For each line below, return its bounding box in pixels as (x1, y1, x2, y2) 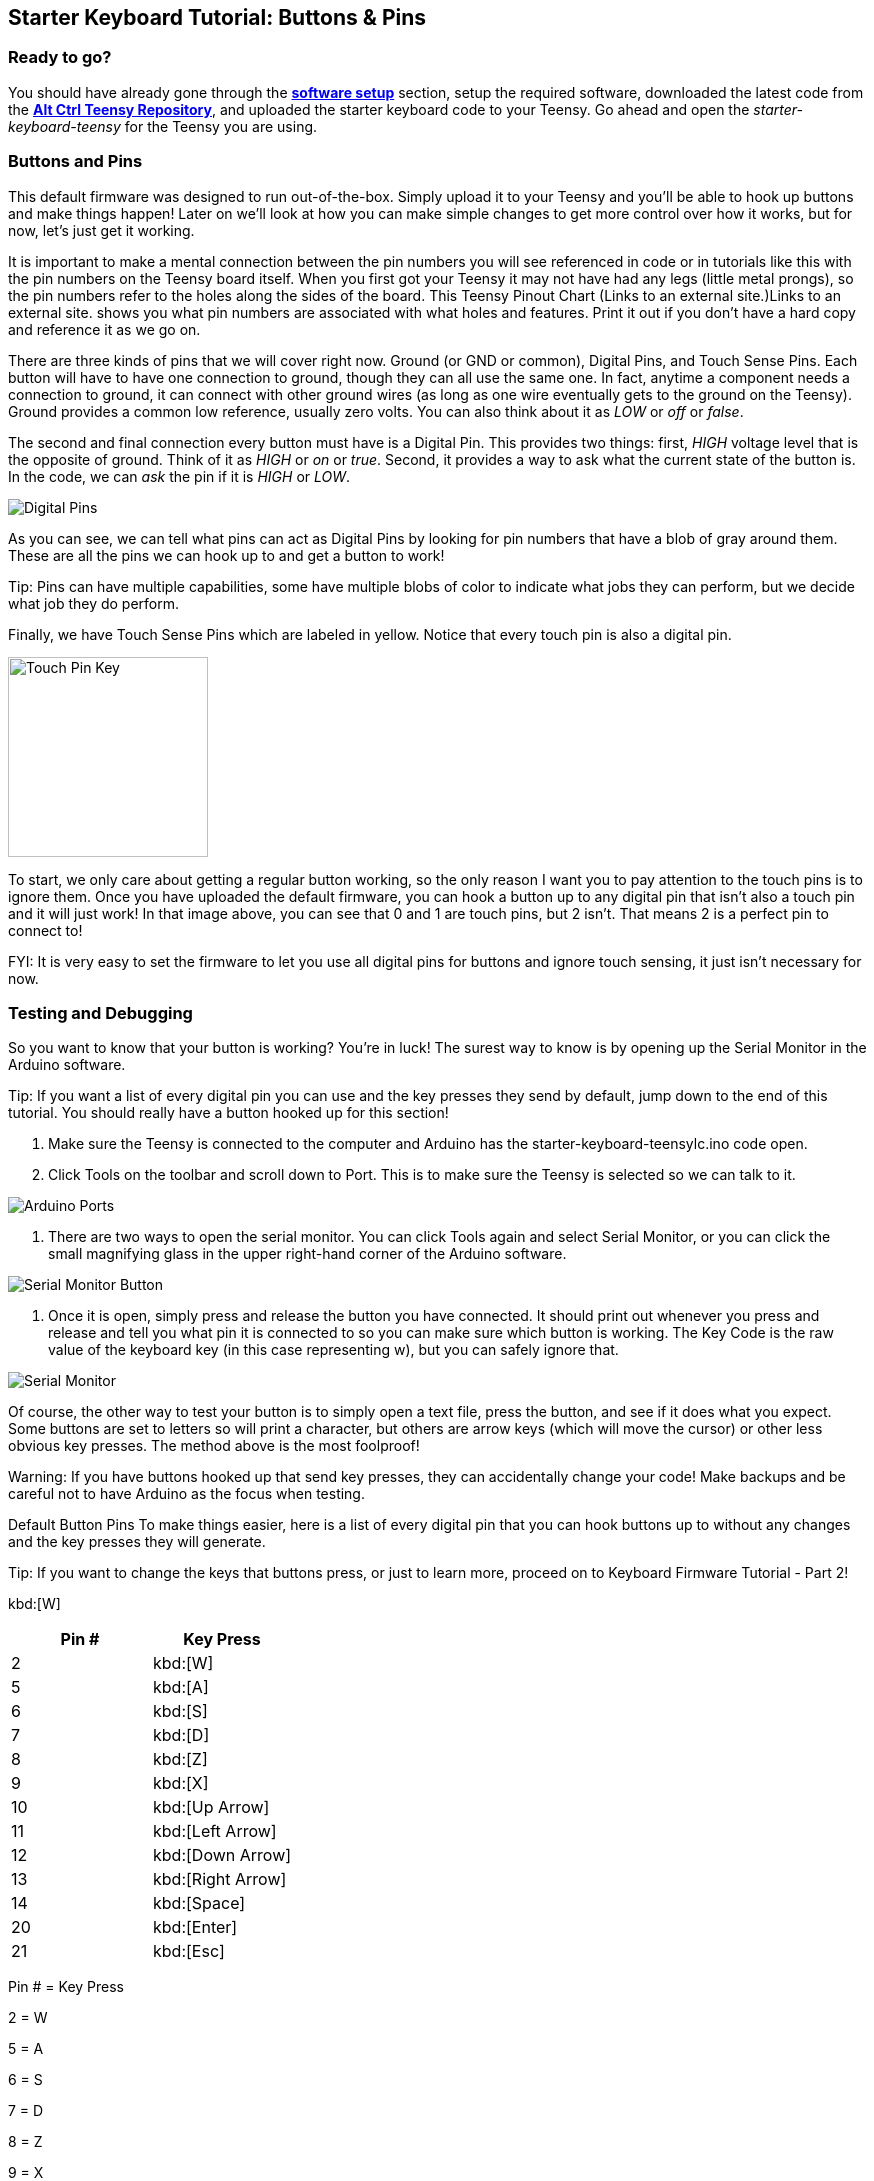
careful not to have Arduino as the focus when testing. (8, 1485, 365, 1503)
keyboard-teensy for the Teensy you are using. (8, 117, 318, 135)
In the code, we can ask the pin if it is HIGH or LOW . (8, 467, 351, 485)
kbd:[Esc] (153, 1941, 225, 1962)
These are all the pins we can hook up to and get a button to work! (8, 546, 445, 564)
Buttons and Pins (8, 151, 143, 172)
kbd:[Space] (153, 1893, 246, 1914)
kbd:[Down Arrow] (153, 1845, 292, 1866)
